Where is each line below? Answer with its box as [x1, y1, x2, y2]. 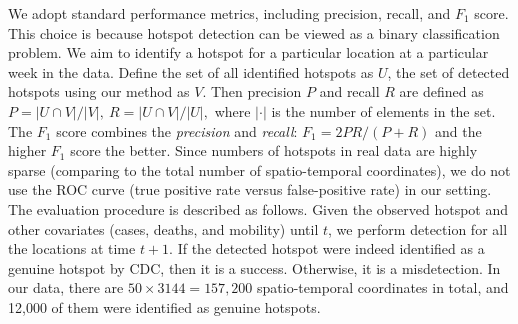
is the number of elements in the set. [271, 100, 496, 121]
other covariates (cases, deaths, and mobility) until [8, 218, 319, 239]
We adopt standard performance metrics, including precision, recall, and [8, 3, 451, 23]
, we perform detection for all [328, 218, 508, 239]
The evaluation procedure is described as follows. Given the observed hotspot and [8, 198, 509, 219]
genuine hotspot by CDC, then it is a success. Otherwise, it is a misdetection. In [8, 257, 501, 278]
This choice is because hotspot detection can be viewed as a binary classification [8, 22, 500, 43]
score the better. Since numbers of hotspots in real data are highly [70, 140, 478, 161]
